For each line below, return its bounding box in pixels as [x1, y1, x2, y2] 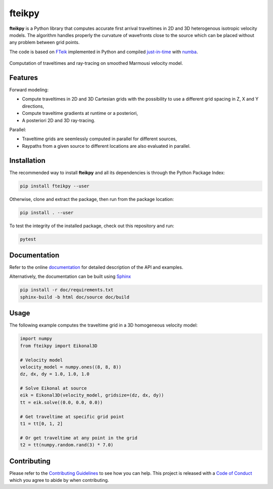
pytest [20, 236, 36, 242]
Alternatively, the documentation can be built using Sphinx [9, 273, 131, 279]
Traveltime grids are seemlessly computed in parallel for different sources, [22, 136, 177, 142]
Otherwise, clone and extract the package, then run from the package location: [9, 196, 174, 202]
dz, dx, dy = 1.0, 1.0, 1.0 [20, 371, 89, 377]
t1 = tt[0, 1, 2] [20, 421, 63, 427]
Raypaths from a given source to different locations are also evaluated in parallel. [22, 143, 191, 149]
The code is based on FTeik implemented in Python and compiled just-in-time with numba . [9, 49, 198, 55]
